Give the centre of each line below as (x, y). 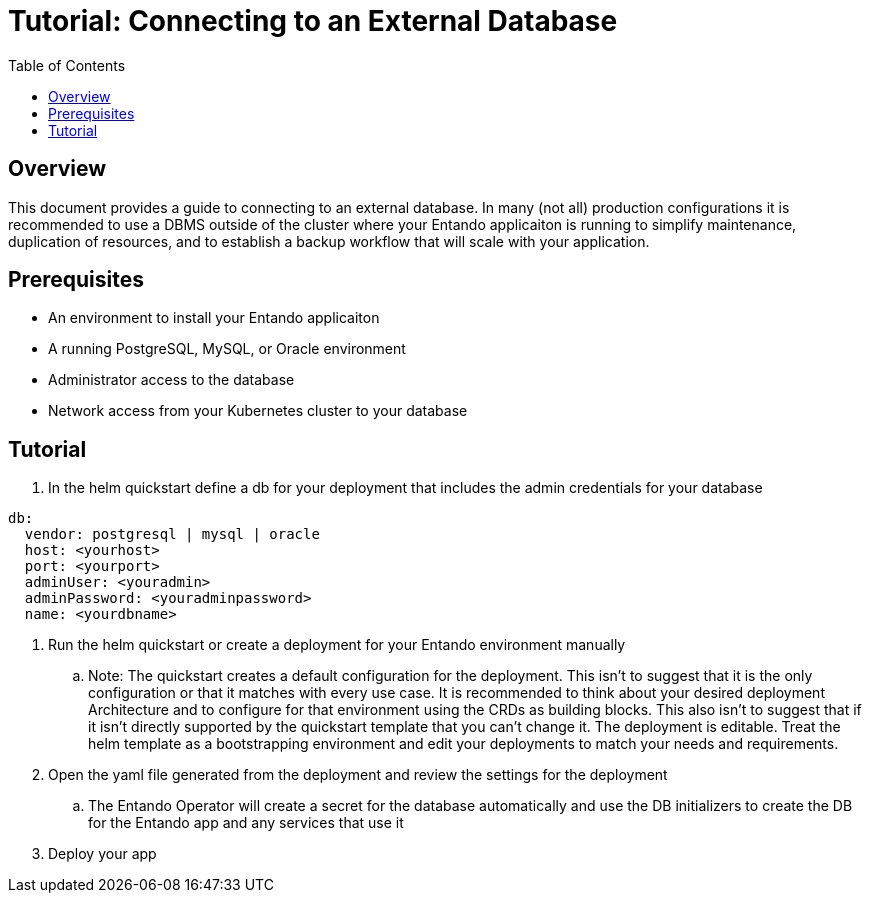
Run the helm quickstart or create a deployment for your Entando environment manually (337, 645)
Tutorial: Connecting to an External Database (313, 21)
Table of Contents (67, 65)
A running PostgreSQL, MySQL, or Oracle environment (227, 349)
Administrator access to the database (171, 380)
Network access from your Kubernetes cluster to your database (258, 411)
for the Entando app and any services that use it (246, 823)
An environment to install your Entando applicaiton (214, 318)
